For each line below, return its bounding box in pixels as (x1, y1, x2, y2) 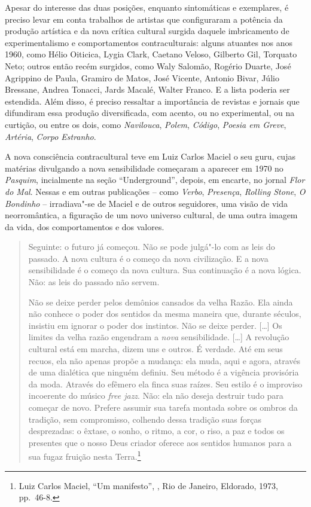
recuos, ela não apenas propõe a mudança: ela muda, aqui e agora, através (28, 354, 300, 366)
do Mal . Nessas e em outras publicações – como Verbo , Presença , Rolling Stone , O (5, 185, 306, 197)
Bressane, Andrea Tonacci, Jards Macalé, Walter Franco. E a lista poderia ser (5, 83, 290, 96)
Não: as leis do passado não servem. (28, 276, 160, 288)
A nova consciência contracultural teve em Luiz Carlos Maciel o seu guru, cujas (5, 150, 295, 163)
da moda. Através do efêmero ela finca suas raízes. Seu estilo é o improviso (28, 377, 303, 390)
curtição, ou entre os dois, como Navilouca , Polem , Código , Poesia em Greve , (5, 118, 286, 130)
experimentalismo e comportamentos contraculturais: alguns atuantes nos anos (5, 36, 292, 48)
